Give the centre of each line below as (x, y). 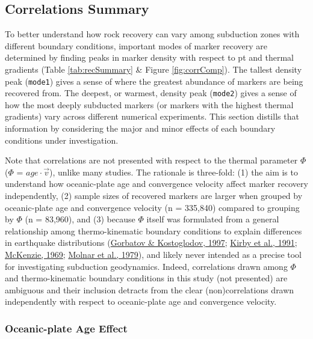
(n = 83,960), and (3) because (80, 219)
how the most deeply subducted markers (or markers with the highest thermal (149, 104)
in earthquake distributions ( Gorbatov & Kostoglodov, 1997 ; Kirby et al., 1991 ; (151, 243)
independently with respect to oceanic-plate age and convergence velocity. (141, 301)
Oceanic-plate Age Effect (66, 328)
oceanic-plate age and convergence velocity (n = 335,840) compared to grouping (152, 207)
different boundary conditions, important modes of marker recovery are (136, 45)
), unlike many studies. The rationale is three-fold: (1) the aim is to (173, 172)
